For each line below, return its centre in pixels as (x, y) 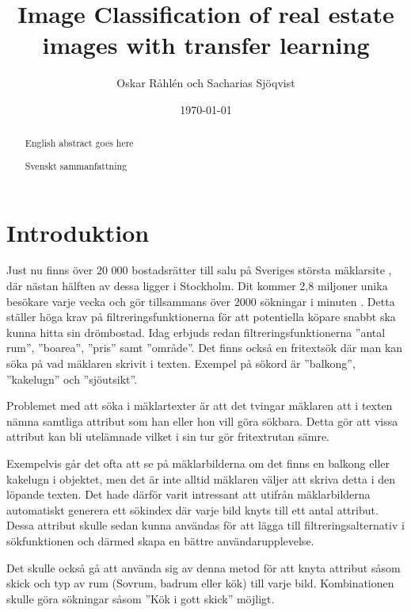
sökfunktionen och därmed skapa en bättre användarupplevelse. (160, 540)
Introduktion (78, 232)
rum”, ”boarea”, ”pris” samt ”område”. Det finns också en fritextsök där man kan (205, 348)
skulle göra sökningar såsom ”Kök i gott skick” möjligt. (141, 598)
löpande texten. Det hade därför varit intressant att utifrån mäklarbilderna (188, 494)
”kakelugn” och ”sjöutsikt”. (72, 379)
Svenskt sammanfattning (76, 165)
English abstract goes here (79, 143)
